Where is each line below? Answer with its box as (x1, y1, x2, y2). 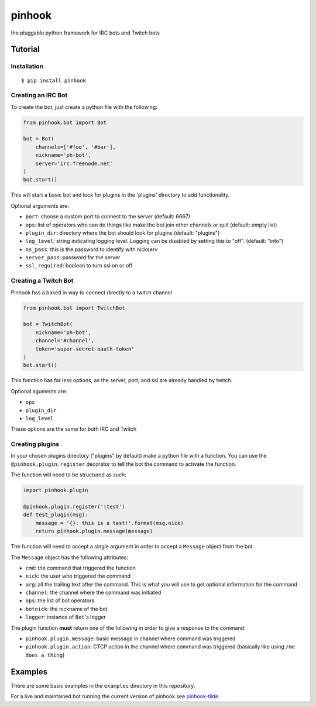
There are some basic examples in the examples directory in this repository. (11, 682, 195, 689)
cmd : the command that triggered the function (25, 564, 136, 571)
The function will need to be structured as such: (11, 471, 127, 478)
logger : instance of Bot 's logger (25, 613, 107, 620)
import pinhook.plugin (23, 487, 88, 494)
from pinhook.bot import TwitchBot (23, 304, 125, 311)
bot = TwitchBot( (23, 321, 73, 328)
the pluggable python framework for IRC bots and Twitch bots (11, 29, 160, 36)
